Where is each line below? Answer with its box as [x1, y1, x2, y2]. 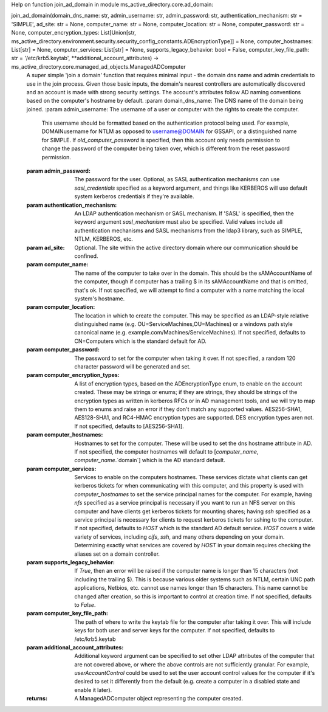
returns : [26, 695, 48, 702]
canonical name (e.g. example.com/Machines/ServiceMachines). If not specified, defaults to [74, 329, 306, 336]
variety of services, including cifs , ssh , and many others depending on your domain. [74, 533, 285, 541]
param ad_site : [26, 244, 65, 251]
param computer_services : [26, 465, 97, 472]
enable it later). [74, 686, 112, 693]
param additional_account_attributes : [26, 643, 124, 651]
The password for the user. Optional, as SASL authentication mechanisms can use [74, 176, 280, 183]
